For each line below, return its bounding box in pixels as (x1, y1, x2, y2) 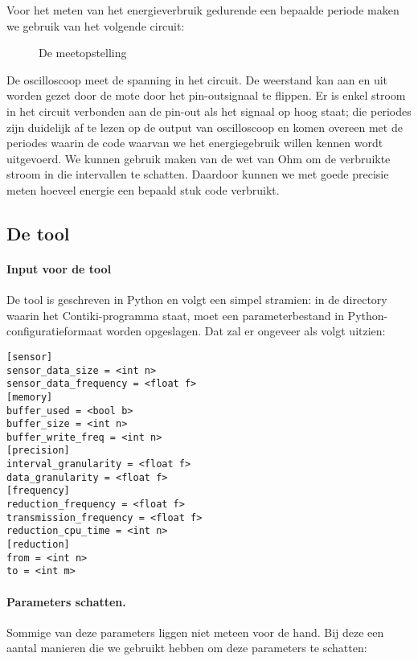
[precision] (6, 445, 70, 457)
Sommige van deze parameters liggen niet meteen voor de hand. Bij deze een (6, 623, 384, 640)
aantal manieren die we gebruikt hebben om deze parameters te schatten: (6, 639, 367, 656)
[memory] (6, 391, 53, 403)
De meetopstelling (39, 44, 127, 61)
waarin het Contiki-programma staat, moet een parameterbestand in (6, 306, 344, 323)
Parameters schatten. (6, 593, 126, 610)
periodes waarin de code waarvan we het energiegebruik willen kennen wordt (6, 134, 383, 151)
